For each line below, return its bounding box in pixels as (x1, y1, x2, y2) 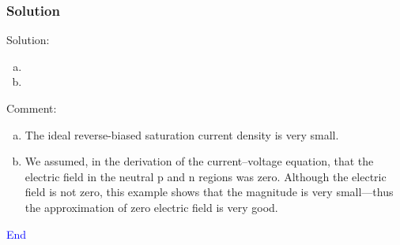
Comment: (6, 100, 57, 116)
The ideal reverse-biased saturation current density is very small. (25, 126, 339, 143)
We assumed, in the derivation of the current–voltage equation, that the (25, 153, 374, 169)
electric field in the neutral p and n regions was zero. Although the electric (25, 168, 387, 184)
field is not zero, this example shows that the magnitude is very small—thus (25, 184, 394, 200)
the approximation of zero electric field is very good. (25, 199, 278, 215)
